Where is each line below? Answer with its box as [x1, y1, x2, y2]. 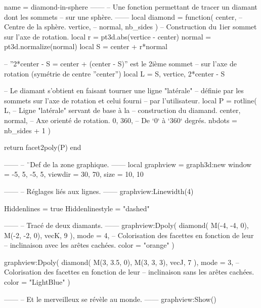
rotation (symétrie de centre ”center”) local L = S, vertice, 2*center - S [4, 68, 225, 79]
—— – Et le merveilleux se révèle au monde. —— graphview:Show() [4, 293, 216, 304]
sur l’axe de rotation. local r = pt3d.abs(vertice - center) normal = [4, 31, 211, 42]
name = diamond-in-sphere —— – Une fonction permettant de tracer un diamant [4, 2, 257, 12]
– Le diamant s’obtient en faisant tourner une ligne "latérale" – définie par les [4, 85, 244, 96]
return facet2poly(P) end [4, 142, 81, 152]
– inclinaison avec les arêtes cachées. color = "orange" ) [4, 240, 175, 250]
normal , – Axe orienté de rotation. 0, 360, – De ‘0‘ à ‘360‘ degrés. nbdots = [4, 114, 237, 125]
